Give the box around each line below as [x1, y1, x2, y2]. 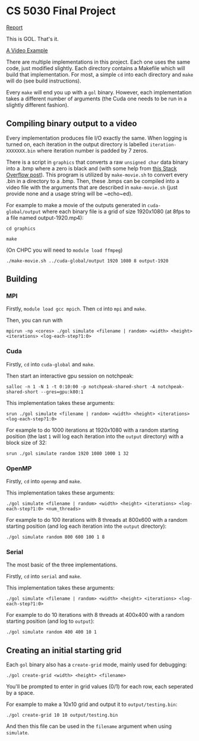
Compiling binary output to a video [6, 119, 137, 129]
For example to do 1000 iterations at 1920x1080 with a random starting [6, 426, 179, 433]
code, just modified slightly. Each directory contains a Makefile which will [6, 64, 185, 72]
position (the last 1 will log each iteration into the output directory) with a [6, 432, 184, 440]
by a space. [6, 689, 35, 696]
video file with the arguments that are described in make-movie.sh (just [6, 183, 178, 191]
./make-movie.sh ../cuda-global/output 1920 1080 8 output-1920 [6, 258, 169, 264]
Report [6, 24, 23, 31]
